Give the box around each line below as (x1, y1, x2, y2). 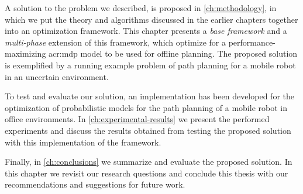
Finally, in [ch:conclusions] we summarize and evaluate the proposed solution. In (5, 155, 292, 168)
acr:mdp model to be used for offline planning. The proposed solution (49, 47, 298, 60)
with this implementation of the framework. (5, 136, 161, 148)
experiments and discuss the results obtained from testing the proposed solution (5, 124, 291, 136)
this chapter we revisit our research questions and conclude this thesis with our (5, 167, 288, 179)
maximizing (5, 47, 46, 60)
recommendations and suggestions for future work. (5, 178, 185, 190)
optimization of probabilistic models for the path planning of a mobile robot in (5, 101, 287, 113)
